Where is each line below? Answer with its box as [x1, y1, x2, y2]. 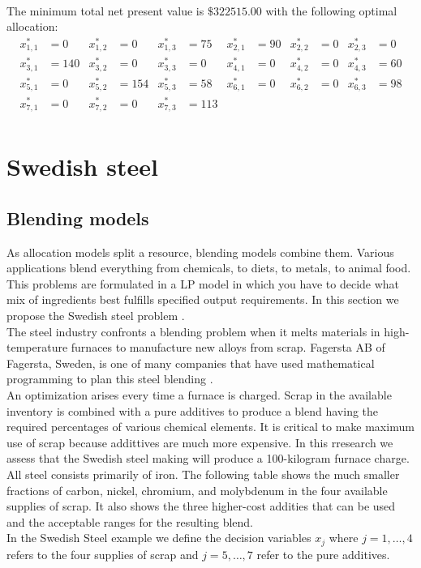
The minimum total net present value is [6, 2, 204, 19]
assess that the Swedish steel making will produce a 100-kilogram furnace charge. [6, 450, 410, 467]
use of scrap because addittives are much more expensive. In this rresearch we [6, 433, 393, 451]
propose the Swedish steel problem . [6, 307, 185, 324]
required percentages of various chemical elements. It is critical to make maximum [6, 418, 415, 435]
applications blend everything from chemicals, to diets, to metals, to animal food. [6, 259, 411, 276]
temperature [6, 339, 68, 356]
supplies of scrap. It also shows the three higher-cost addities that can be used [6, 498, 396, 515]
